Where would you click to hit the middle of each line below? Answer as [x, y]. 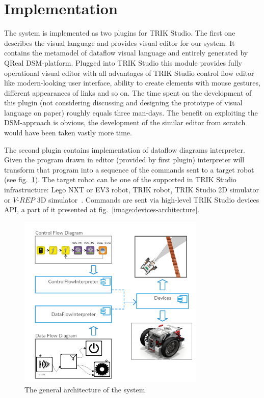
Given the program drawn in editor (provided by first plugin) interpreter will [124, 160]
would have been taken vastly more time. [68, 133]
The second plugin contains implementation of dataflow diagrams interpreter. [125, 149]
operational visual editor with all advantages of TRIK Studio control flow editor [129, 73]
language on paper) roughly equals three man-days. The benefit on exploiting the [131, 112]
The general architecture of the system [85, 389]
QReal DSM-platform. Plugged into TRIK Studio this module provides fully [123, 62]
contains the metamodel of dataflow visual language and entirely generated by [126, 53]
